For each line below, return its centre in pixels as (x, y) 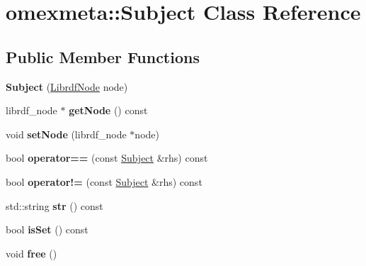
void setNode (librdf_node (66, 134)
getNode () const (108, 110)
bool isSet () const (47, 229)
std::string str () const (55, 205)
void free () (32, 253)
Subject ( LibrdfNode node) (67, 86)
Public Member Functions (103, 56)
